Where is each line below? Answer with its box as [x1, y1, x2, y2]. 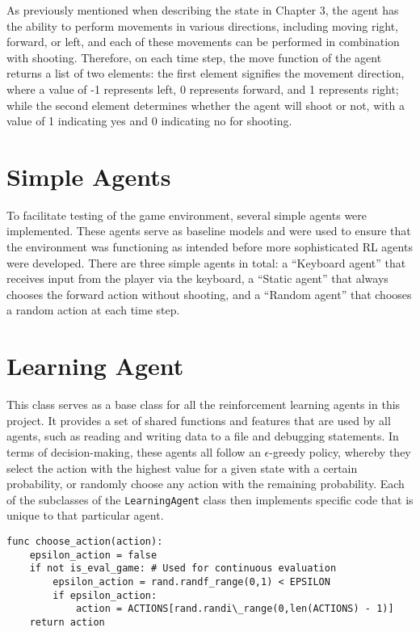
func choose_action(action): [6, 535, 163, 547]
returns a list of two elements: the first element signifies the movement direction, [6, 65, 405, 82]
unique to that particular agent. [6, 507, 164, 524]
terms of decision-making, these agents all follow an [6, 443, 261, 460]
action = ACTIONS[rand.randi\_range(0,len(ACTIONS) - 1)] [75, 603, 394, 615]
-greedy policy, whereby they [269, 443, 411, 460]
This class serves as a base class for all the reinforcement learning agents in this [6, 396, 401, 413]
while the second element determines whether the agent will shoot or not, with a [6, 96, 405, 113]
